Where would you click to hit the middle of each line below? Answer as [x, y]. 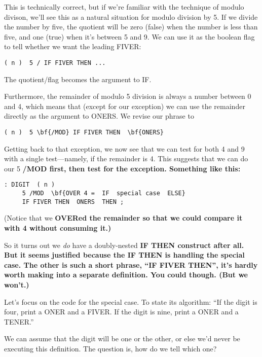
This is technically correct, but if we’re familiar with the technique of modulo [124, 7]
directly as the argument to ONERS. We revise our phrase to [99, 116]
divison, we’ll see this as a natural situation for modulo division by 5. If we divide [131, 16]
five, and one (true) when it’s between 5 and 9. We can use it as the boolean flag [129, 36]
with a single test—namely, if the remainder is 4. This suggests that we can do [126, 158]
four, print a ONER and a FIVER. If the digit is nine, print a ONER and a [121, 312]
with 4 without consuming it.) [58, 228]
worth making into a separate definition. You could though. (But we [126, 275]
